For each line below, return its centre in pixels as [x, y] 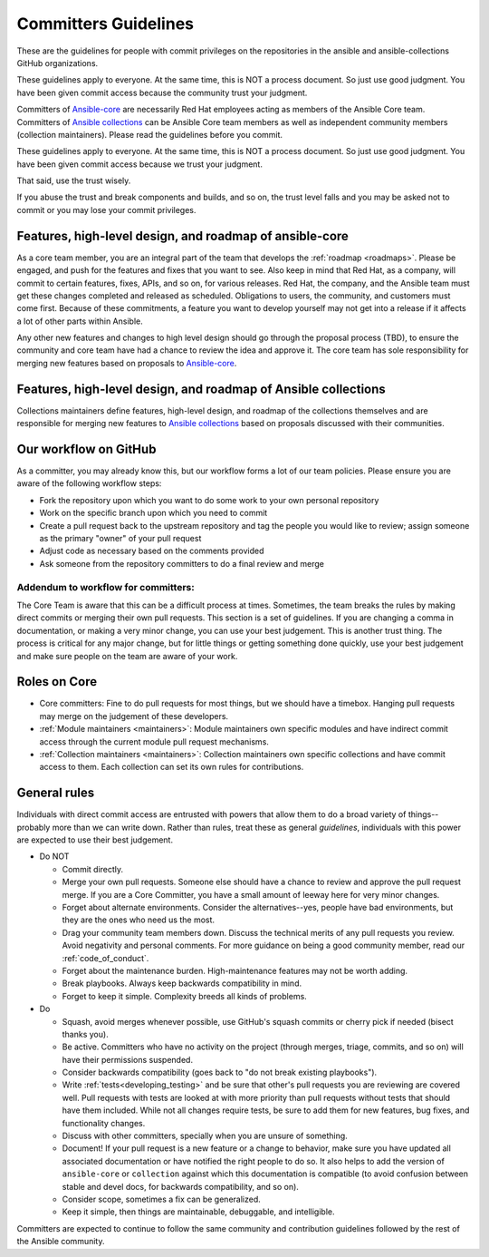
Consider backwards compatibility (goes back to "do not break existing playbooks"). [220, 1072]
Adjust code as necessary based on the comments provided [152, 551]
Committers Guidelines [105, 24]
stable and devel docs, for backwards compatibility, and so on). [180, 1186]
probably [34, 827]
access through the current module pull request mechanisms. [154, 741]
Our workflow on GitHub [86, 449]
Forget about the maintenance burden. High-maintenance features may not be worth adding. [235, 970]
